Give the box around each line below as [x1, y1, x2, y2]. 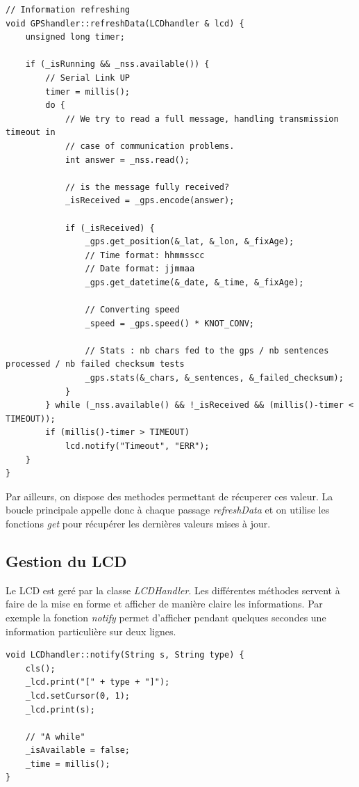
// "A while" [25, 731, 85, 742]
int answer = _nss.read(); [65, 154, 190, 165]
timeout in [6, 127, 56, 138]
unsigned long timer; [25, 32, 125, 42]
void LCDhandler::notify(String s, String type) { [6, 650, 244, 660]
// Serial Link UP [45, 72, 130, 83]
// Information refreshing [6, 5, 130, 15]
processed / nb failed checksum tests [6, 359, 185, 369]
